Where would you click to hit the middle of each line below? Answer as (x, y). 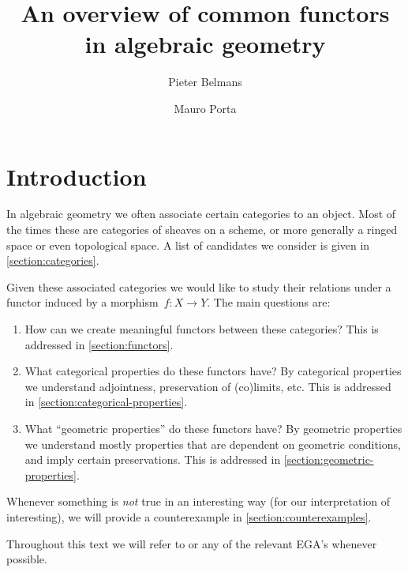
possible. (27, 559)
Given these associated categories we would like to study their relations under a (199, 286)
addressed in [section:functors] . (99, 344)
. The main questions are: (269, 302)
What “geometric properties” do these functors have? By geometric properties (213, 428)
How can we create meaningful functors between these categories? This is (202, 329)
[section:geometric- (329, 459)
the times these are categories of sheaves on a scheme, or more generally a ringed (202, 230)
